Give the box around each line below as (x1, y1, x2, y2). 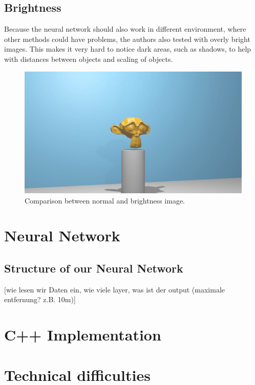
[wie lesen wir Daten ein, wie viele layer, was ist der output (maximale (4, 284, 225, 295)
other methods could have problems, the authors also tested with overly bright (4, 33, 250, 44)
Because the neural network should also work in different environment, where (4, 24, 246, 34)
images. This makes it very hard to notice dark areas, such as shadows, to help (4, 43, 251, 54)
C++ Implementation (4, 324, 161, 345)
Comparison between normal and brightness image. (25, 195, 185, 206)
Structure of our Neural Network (4, 260, 183, 276)
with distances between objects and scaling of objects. (4, 53, 173, 64)
